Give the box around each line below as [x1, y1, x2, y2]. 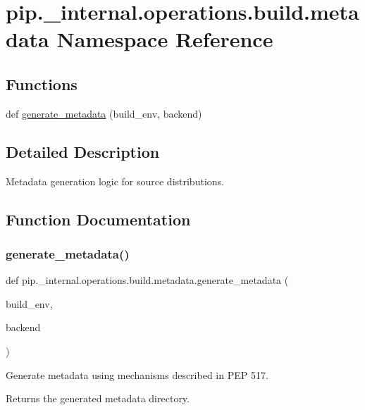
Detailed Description [6, 140, 160, 162]
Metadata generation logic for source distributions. [6, 173, 224, 188]
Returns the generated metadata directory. [6, 391, 190, 406]
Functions [6, 73, 78, 94]
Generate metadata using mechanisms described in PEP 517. [6, 367, 268, 382]
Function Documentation [6, 208, 191, 230]
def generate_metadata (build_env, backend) [6, 106, 202, 120]
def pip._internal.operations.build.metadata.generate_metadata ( [6, 273, 289, 287]
